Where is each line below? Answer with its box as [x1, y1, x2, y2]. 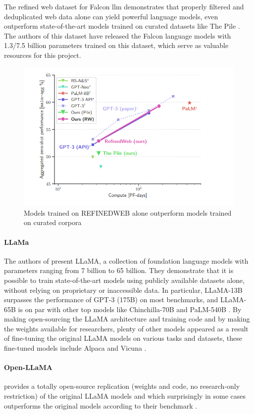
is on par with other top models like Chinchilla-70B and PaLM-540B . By [18, 304, 242, 314]
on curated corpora [24, 217, 82, 228]
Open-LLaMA [4, 362, 52, 372]
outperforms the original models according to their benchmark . [4, 400, 198, 411]
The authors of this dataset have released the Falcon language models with [4, 30, 231, 41]
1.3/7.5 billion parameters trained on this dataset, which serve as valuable [4, 40, 229, 50]
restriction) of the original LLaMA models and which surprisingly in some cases [4, 391, 246, 401]
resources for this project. [4, 49, 81, 60]
